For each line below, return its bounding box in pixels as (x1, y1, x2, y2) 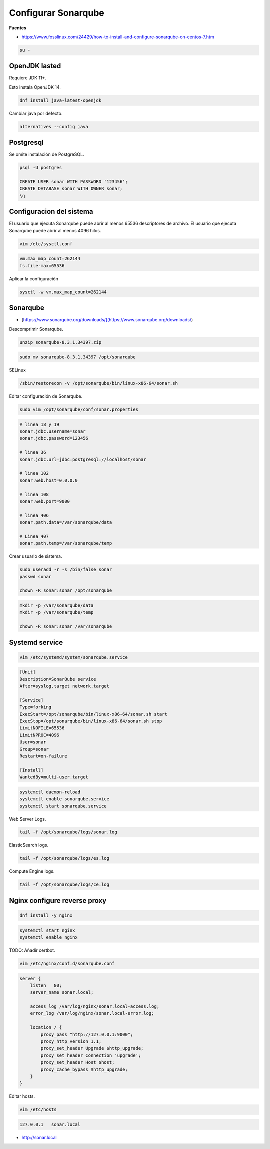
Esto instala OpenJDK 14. (9, 84, 61, 90)
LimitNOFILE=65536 (19, 725, 65, 731)
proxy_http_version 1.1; (40, 1039, 102, 1044)
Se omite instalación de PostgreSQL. (9, 151, 84, 157)
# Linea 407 (19, 533, 49, 539)
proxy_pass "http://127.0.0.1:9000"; (40, 1031, 133, 1037)
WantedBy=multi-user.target (19, 774, 88, 780)
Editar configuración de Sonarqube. (9, 393, 83, 399)
